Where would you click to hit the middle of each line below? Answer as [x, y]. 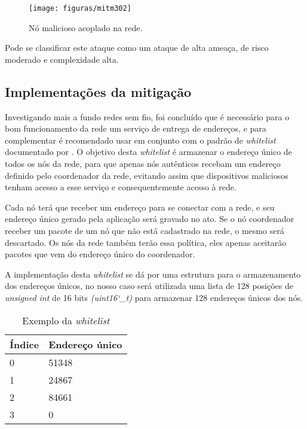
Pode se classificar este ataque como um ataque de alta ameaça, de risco [137, 48]
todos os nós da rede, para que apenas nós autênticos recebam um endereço [143, 164]
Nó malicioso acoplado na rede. [86, 27]
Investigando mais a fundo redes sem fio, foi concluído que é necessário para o [147, 116]
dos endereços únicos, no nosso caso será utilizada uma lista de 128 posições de [149, 286]
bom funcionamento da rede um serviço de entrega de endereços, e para [136, 128]
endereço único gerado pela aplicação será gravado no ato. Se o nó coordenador [150, 219]
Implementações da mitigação [98, 91]
